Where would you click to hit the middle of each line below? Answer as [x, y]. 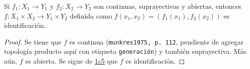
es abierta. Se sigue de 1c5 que [71, 61]
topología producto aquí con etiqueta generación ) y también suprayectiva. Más [125, 51]
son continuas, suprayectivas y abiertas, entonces [168, 6]
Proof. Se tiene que [33, 41]
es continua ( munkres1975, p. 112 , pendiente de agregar [156, 41]
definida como [91, 15]
